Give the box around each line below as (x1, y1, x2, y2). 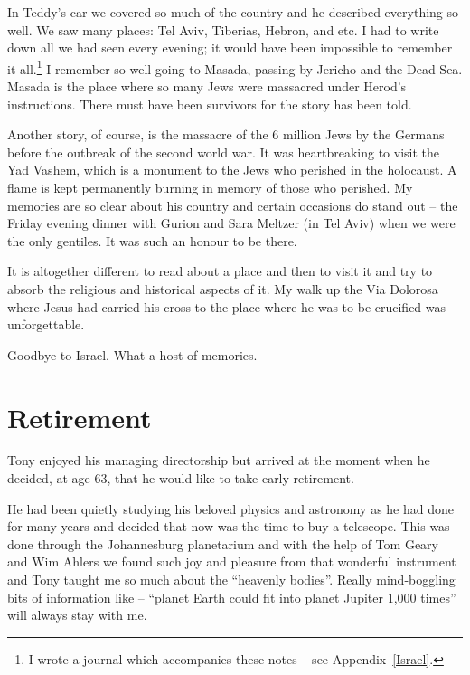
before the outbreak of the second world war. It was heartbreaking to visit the (7, 142, 440, 161)
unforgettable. (7, 315, 85, 334)
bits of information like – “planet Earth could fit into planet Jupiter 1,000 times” (7, 587, 456, 606)
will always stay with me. (7, 605, 147, 624)
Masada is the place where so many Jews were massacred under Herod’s (7, 77, 407, 96)
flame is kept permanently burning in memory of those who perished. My (7, 178, 413, 196)
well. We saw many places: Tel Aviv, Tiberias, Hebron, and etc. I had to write (7, 20, 439, 39)
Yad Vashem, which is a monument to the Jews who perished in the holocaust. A (7, 160, 457, 179)
